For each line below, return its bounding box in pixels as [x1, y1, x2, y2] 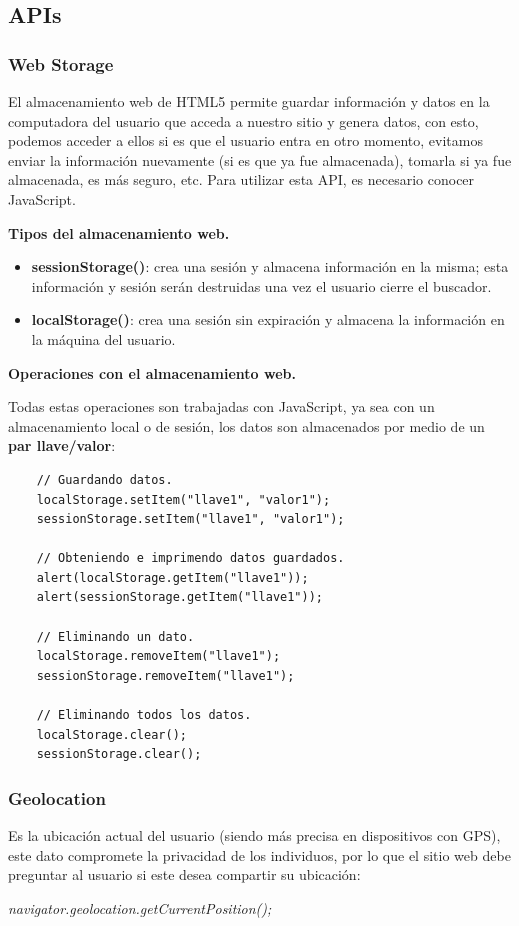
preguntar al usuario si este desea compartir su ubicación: [8, 864, 361, 885]
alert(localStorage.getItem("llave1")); [36, 570, 309, 585]
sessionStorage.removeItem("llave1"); [36, 668, 295, 683]
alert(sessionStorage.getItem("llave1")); [36, 590, 323, 605]
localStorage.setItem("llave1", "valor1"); [36, 492, 331, 507]
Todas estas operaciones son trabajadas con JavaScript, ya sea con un [8, 396, 435, 417]
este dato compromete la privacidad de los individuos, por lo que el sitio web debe [8, 844, 511, 865]
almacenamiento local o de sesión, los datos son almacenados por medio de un [8, 415, 485, 436]
